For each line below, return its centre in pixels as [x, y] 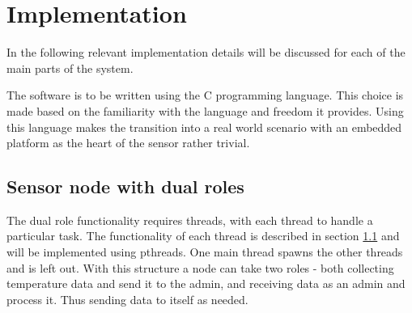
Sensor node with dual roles [125, 186]
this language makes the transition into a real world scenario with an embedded [204, 127]
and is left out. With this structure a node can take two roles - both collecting [200, 267]
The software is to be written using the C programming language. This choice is [205, 95]
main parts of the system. [70, 68]
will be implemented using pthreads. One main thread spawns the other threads [205, 252]
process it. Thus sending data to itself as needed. [127, 299]
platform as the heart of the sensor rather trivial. [128, 143]
